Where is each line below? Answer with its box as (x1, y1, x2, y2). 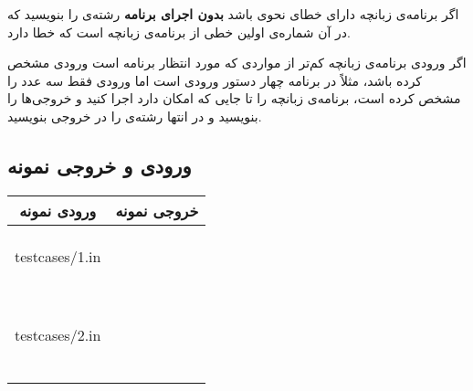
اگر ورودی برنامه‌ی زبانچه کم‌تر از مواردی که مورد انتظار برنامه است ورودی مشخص (7, 53, 467, 72)
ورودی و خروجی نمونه (7, 151, 192, 179)
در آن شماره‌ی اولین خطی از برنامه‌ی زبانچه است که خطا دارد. (7, 22, 351, 41)
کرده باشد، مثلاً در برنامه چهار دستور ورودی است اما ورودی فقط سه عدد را (7, 70, 423, 90)
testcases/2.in (15, 324, 101, 346)
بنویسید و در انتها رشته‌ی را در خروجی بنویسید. (7, 106, 262, 125)
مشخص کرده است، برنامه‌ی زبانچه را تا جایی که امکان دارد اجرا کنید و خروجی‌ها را (7, 89, 461, 108)
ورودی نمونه (19, 199, 97, 221)
